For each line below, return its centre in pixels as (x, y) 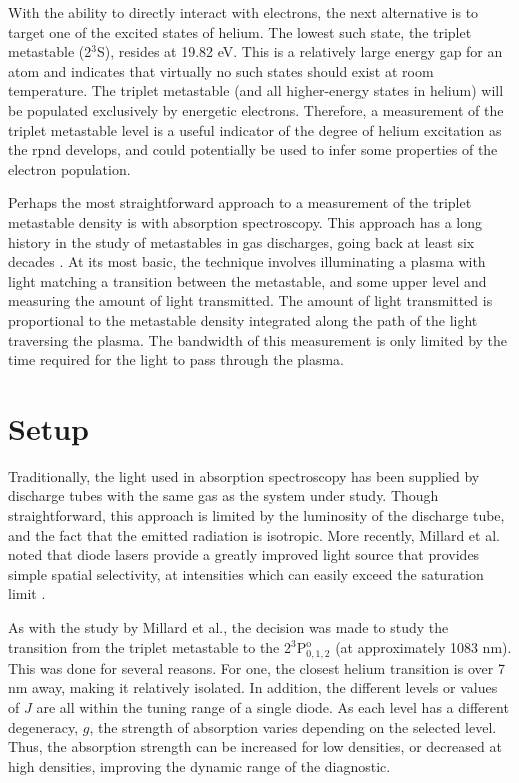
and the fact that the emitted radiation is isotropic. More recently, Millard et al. (254, 534)
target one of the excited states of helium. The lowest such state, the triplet (240, 31)
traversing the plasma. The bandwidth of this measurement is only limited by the (258, 339)
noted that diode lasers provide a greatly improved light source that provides (244, 554)
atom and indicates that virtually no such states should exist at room (221, 70)
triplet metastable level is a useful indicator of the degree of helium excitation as (255, 129)
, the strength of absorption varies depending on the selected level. (293, 726)
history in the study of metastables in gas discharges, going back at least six (241, 241)
